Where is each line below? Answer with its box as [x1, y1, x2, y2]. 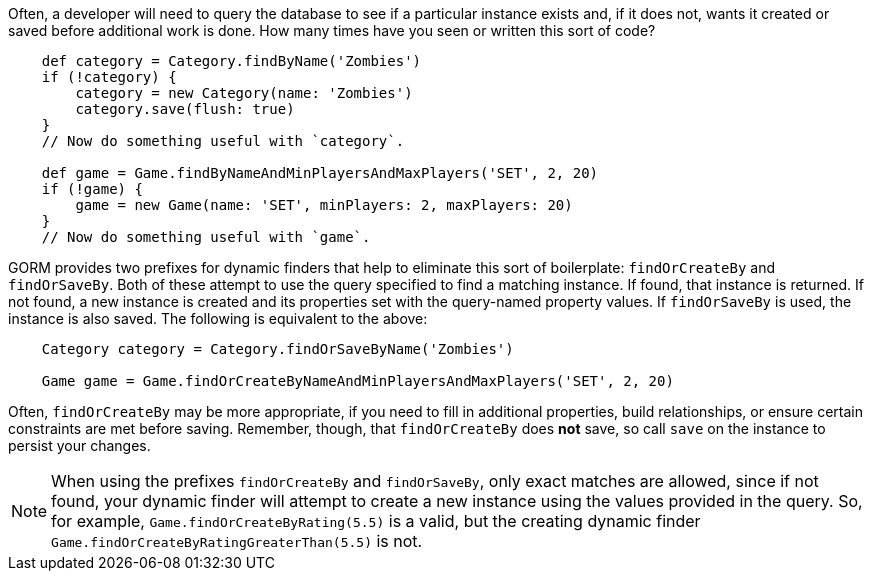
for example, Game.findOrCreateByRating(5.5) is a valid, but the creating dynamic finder [51, 511, 701, 531]
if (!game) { [41, 181, 143, 197]
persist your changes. [8, 437, 151, 454]
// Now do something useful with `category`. [41, 133, 405, 149]
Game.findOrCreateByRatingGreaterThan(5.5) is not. [51, 531, 423, 551]
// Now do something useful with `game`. [41, 229, 371, 245]
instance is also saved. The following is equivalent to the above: [8, 310, 428, 327]
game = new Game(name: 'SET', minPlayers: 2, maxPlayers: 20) [75, 197, 573, 213]
